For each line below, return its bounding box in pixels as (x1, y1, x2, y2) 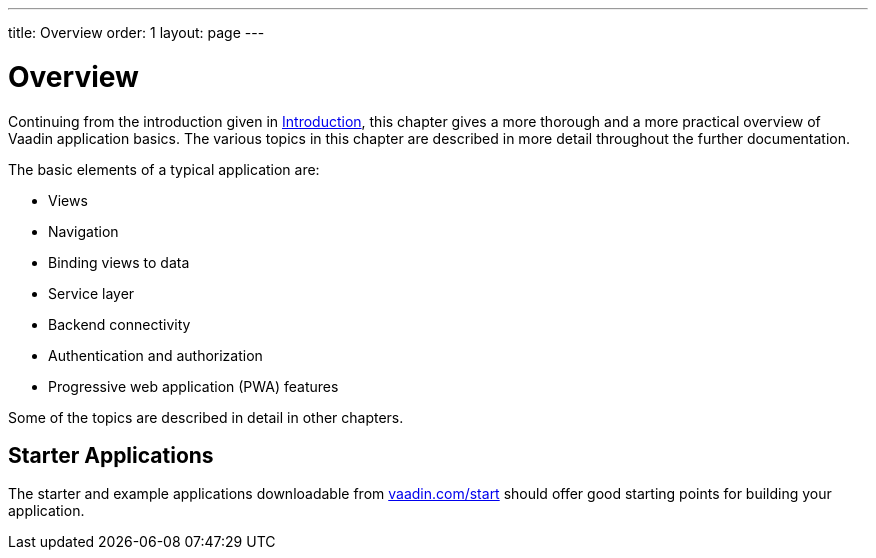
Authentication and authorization (48, 346, 263, 364)
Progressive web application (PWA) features (48, 377, 339, 395)
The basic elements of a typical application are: (8, 160, 320, 178)
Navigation (48, 222, 119, 240)
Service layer (48, 284, 135, 302)
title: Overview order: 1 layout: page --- (8, 24, 265, 41)
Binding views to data (48, 253, 190, 271)
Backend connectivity (48, 315, 191, 333)
